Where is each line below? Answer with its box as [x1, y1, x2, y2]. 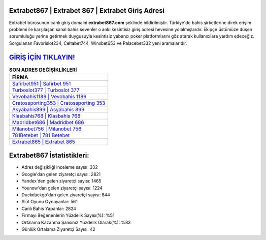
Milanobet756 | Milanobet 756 [12, 125, 82, 132]
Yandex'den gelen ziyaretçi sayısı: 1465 [21, 178, 101, 184]
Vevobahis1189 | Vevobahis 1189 [12, 93, 87, 100]
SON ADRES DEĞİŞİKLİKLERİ [9, 66, 77, 73]
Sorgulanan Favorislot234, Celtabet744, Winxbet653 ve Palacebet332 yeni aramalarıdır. [9, 40, 187, 46]
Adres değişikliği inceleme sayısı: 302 [21, 164, 98, 170]
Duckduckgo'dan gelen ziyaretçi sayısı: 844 [21, 192, 110, 198]
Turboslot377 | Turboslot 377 [12, 87, 80, 93]
